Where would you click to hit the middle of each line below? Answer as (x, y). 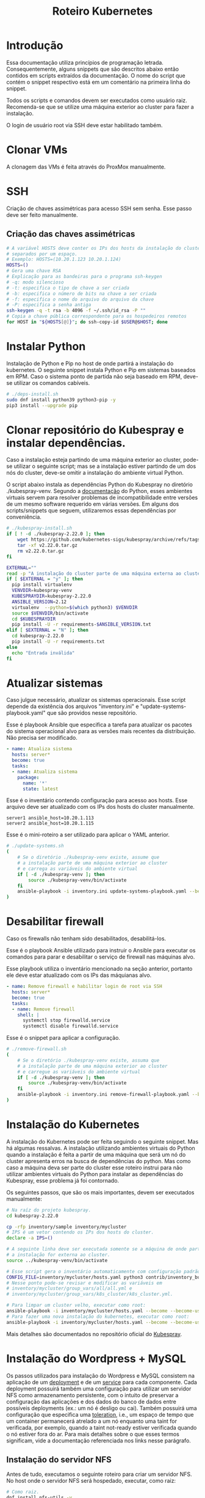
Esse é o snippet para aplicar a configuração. (63, 1038)
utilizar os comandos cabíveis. (52, 382)
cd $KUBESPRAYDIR (34, 619)
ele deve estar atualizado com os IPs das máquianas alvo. (79, 975)
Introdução (35, 46)
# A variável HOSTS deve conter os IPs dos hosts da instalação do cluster (105, 248)
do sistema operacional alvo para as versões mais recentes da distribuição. (101, 731)
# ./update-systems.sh (35, 846)
